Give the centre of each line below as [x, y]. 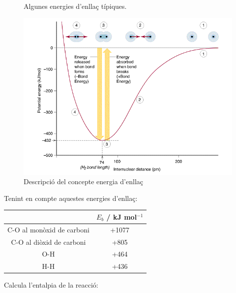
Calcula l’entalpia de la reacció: [51, 285]
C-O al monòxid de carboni [48, 229]
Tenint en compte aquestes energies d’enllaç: [71, 198]
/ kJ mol [122, 216]
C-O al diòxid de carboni [48, 242]
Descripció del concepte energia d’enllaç [83, 181]
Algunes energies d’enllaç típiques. [75, 6]
